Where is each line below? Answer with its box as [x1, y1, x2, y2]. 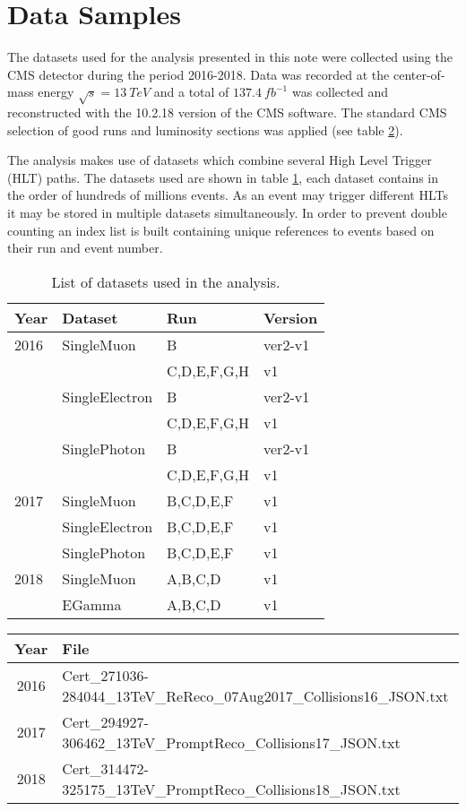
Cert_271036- [62, 664, 149, 686]
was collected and [291, 82, 388, 101]
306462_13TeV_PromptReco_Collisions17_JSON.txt [62, 731, 401, 753]
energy [38, 82, 74, 101]
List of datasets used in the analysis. [51, 271, 280, 292]
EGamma [62, 593, 122, 615]
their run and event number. [7, 238, 163, 257]
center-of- [393, 65, 445, 83]
